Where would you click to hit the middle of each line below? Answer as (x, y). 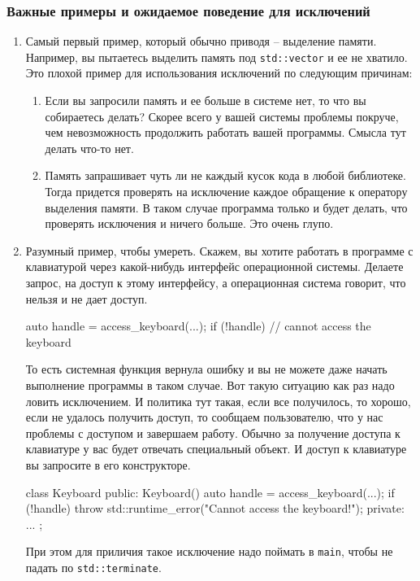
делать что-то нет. (89, 148)
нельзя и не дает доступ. (87, 298)
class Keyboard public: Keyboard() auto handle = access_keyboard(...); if (210, 492)
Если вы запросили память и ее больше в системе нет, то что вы (206, 100)
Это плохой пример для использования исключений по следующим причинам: (219, 73)
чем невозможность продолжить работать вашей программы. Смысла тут (225, 132)
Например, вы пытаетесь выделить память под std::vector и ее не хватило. (216, 57)
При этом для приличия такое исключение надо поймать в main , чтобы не (209, 551)
